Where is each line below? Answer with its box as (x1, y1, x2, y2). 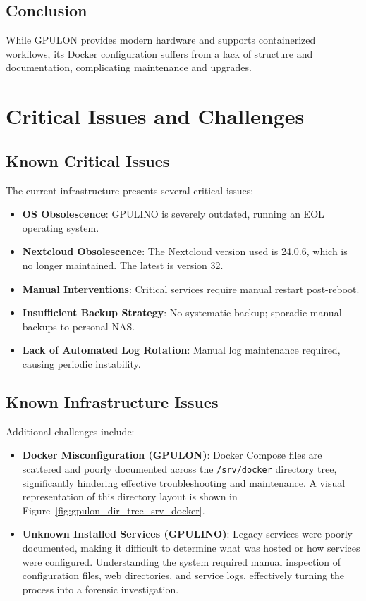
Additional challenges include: (6, 423, 135, 438)
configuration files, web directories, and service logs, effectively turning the (22, 568, 345, 583)
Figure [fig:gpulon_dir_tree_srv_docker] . (22, 502, 205, 517)
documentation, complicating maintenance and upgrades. (6, 60, 252, 75)
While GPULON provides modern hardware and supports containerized (6, 32, 316, 47)
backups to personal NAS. (22, 318, 135, 333)
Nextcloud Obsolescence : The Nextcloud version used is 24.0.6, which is (22, 244, 348, 259)
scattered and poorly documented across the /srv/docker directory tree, (22, 461, 337, 476)
